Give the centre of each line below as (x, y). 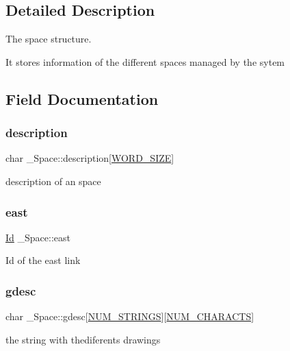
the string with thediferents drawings (83, 339)
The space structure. (49, 39)
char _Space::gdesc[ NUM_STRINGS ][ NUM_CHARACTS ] (130, 316)
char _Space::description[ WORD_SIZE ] (90, 158)
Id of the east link (43, 260)
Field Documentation (82, 98)
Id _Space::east (38, 237)
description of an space (53, 181)
